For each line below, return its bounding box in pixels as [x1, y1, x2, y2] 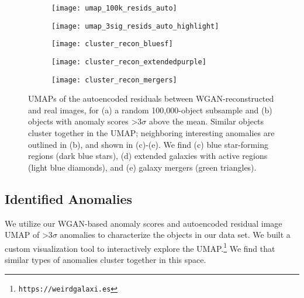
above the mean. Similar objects [148, 115, 264, 127]
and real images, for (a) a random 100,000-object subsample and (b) [28, 103, 272, 116]
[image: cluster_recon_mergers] [51, 75, 177, 84]
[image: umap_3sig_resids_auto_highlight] [51, 22, 219, 30]
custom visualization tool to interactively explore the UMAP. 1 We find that [5, 240, 275, 254]
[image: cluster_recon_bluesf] [51, 40, 173, 48]
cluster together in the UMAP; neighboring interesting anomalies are [28, 127, 275, 139]
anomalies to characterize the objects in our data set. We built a [60, 228, 291, 241]
